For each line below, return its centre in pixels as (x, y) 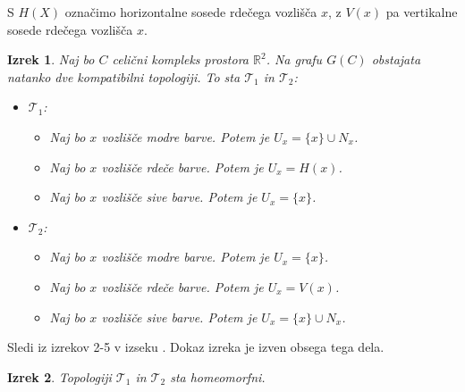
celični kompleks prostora (180, 59)
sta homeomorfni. (218, 376)
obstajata (396, 59)
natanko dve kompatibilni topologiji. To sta (124, 76)
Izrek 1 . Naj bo (51, 59)
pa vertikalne (422, 12)
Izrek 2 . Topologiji (59, 376)
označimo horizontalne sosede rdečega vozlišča (191, 12)
